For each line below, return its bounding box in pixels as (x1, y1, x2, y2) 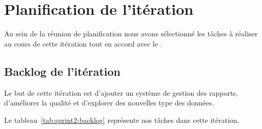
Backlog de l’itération (4, 63, 120, 79)
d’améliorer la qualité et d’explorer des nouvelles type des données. (4, 97, 214, 108)
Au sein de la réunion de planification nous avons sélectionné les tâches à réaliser (4, 28, 258, 39)
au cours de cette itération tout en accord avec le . (4, 38, 163, 49)
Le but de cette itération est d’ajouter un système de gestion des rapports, (4, 87, 238, 98)
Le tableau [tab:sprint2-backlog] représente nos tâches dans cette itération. (4, 114, 239, 125)
